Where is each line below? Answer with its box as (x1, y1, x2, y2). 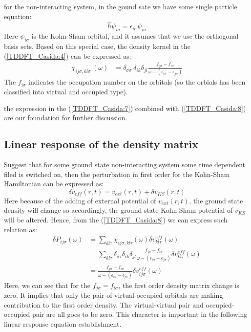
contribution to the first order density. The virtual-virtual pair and (4, 299, 204, 310)
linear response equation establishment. (4, 318, 122, 329)
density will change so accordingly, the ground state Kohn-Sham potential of (4, 205, 233, 215)
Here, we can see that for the (4, 280, 91, 290)
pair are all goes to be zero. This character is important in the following (32, 309, 248, 319)
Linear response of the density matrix (4, 136, 198, 152)
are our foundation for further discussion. (4, 112, 127, 123)
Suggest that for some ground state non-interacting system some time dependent (4, 159, 246, 170)
